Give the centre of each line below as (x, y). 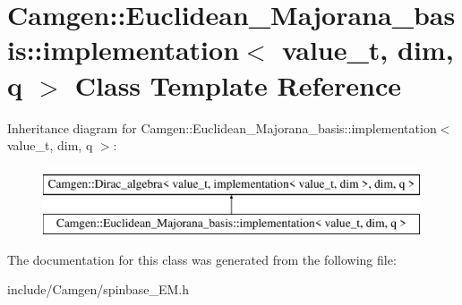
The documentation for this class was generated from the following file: (202, 259)
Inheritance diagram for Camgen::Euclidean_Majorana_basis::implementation (222, 127)
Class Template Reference (238, 85)
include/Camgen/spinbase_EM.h (98, 289)
